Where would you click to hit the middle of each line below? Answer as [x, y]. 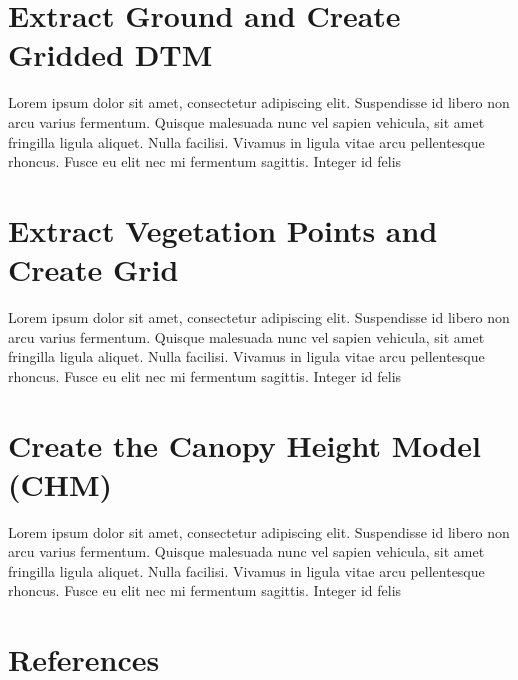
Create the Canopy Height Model [244, 444]
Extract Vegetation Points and [223, 229]
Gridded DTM [110, 54]
